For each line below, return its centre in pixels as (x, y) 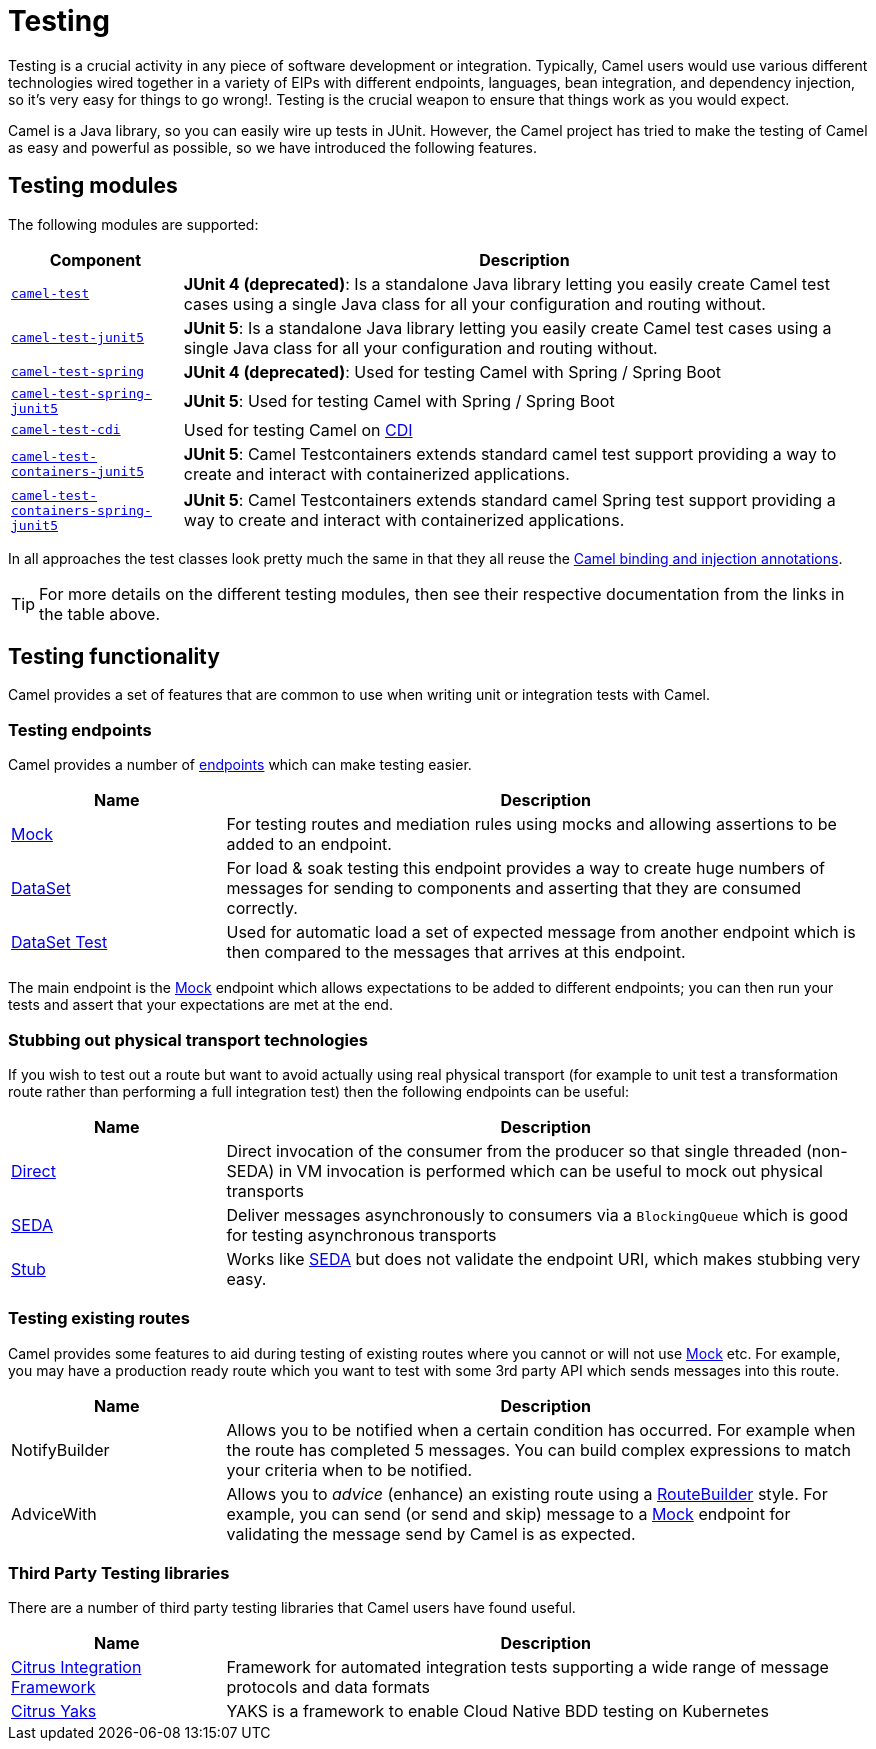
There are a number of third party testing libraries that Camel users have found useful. (292, 1608)
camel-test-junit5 (78, 338)
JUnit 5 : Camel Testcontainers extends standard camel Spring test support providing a (509, 500)
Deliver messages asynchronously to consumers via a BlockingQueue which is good (537, 1214)
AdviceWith (54, 1513)
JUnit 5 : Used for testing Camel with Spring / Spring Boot (399, 400)
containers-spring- (81, 510)
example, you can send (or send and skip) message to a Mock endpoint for (508, 1513)
